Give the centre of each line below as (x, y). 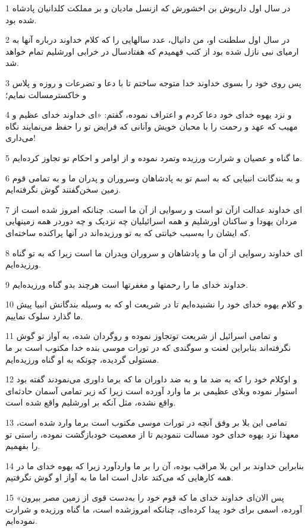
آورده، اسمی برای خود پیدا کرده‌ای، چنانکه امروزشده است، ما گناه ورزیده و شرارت (154, 509)
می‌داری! (21, 138)
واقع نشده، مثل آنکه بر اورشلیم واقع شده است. (91, 402)
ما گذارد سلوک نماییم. (44, 315)
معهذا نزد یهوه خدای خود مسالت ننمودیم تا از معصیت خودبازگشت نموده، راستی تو (152, 434)
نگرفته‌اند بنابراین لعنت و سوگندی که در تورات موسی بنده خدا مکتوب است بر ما (148, 348)
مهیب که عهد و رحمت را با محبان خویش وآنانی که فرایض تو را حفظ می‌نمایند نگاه (152, 126)
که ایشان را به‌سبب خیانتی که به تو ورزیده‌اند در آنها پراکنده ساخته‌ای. (128, 232)
